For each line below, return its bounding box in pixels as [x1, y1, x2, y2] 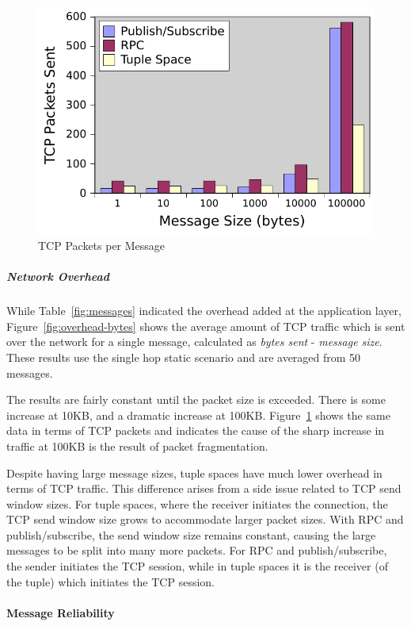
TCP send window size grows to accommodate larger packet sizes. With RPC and [6, 511, 404, 528]
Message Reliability [6, 604, 115, 620]
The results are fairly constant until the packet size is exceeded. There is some [6, 391, 386, 408]
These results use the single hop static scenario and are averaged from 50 [6, 348, 361, 365]
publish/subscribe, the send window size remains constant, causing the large [6, 526, 376, 543]
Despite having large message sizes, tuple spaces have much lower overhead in [6, 464, 382, 481]
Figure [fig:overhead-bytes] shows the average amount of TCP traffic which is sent [6, 317, 405, 334]
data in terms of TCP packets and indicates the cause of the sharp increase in [6, 422, 385, 439]
